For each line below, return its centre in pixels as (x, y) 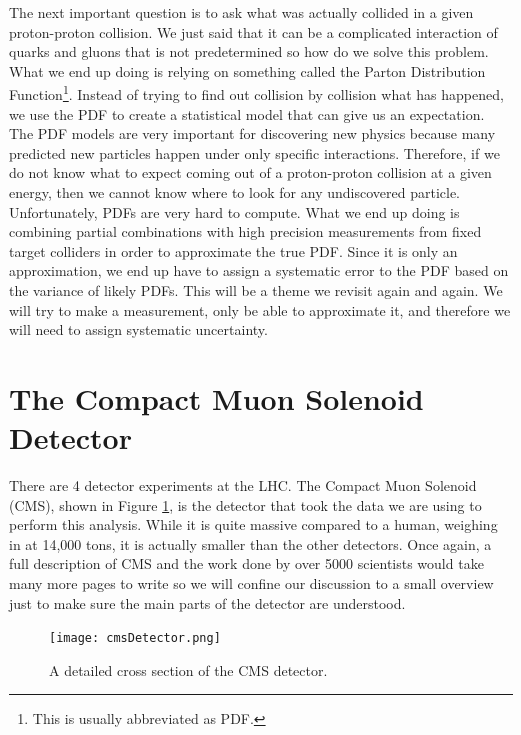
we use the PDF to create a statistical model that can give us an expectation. (247, 113)
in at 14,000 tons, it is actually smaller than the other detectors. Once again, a (250, 543)
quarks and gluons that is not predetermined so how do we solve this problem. (249, 51)
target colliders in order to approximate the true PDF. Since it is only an (233, 250)
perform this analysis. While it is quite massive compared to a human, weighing (253, 524)
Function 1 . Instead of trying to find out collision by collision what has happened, (256, 93)
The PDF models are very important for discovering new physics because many (252, 133)
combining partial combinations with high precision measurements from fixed (245, 231)
